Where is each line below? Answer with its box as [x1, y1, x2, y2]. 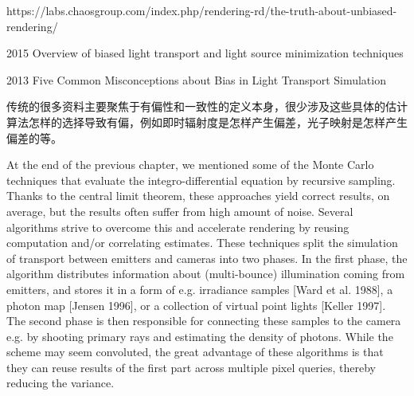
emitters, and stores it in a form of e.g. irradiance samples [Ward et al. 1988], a [6, 280, 393, 297]
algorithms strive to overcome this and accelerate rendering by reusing [6, 218, 350, 235]
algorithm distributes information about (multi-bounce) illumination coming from [6, 265, 405, 282]
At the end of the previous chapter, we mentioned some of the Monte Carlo [6, 156, 374, 173]
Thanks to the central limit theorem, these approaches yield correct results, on [6, 187, 390, 204]
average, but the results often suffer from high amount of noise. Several [6, 202, 353, 219]
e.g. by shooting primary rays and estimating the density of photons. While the [6, 327, 393, 344]
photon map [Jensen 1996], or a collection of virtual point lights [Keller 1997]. [6, 296, 386, 313]
